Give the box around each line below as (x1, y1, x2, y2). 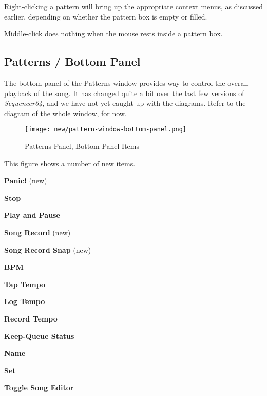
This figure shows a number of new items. (4, 158, 136, 168)
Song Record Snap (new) (4, 244, 91, 255)
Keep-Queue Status (4, 330, 74, 341)
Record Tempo (4, 313, 58, 324)
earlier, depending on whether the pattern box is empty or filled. (4, 11, 207, 22)
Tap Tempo (4, 278, 46, 289)
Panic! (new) (4, 175, 47, 186)
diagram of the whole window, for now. (4, 107, 127, 118)
